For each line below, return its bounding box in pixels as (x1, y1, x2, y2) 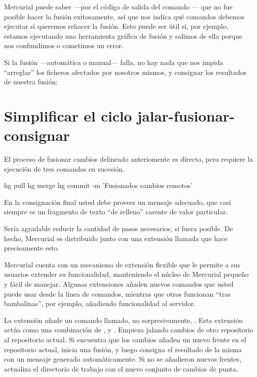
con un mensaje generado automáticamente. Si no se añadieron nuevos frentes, (4, 354, 242, 364)
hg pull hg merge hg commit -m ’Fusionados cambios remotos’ (4, 180, 193, 190)
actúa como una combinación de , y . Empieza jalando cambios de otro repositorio (4, 324, 254, 335)
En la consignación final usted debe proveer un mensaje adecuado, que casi (4, 196, 231, 207)
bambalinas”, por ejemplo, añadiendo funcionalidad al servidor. (4, 298, 196, 309)
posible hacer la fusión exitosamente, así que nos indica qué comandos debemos (4, 11, 245, 21)
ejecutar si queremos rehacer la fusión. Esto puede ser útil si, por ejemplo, (4, 21, 229, 31)
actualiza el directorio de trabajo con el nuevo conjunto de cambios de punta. (4, 363, 238, 374)
